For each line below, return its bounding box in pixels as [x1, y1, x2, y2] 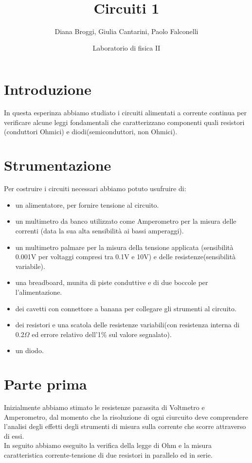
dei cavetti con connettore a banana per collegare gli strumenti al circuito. [15, 303, 236, 313]
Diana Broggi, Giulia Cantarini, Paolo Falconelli [54, 26, 198, 36]
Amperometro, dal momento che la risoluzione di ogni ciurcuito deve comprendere [4, 411, 248, 422]
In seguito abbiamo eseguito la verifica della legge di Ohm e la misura [4, 440, 212, 450]
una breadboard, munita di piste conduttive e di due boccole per [15, 277, 208, 287]
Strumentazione [4, 155, 111, 175]
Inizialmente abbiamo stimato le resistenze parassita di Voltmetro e [4, 402, 205, 412]
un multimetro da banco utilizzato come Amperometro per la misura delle [15, 216, 236, 226]
